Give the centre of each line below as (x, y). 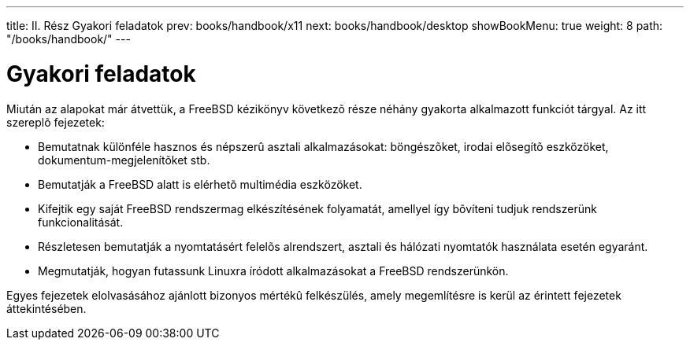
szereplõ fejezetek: (56, 122)
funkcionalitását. (81, 222)
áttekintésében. (46, 308)
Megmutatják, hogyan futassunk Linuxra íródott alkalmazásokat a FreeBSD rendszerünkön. (273, 271)
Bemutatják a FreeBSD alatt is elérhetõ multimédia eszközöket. (200, 184)
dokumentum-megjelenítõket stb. (124, 160)
